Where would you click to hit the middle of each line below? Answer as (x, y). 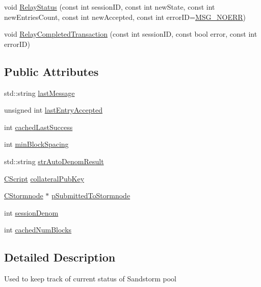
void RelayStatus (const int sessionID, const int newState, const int (110, 7)
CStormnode (24, 195)
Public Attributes (51, 71)
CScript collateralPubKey (44, 178)
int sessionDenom (31, 212)
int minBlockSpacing (36, 144)
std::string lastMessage (40, 93)
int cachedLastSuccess (38, 127)
